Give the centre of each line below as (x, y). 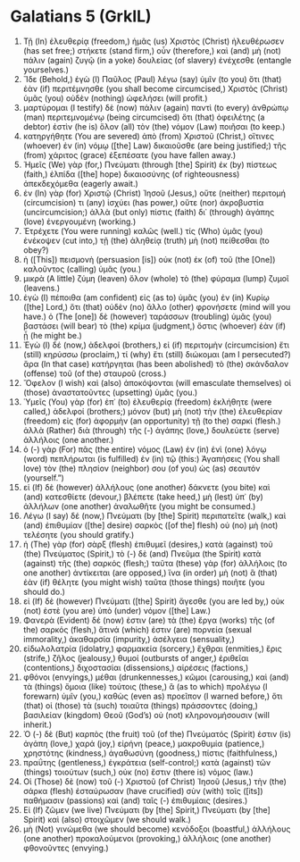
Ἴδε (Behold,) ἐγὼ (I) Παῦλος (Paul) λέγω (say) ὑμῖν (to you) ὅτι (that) (152, 79)
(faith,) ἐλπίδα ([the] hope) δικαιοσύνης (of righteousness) (131, 174)
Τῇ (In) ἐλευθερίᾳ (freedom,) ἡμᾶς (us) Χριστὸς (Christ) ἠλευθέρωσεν (154, 41)
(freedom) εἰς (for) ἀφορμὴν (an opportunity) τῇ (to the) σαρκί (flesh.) (152, 421)
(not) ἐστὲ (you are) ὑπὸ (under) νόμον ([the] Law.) (117, 610)
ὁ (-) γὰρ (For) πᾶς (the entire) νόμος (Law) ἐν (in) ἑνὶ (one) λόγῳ (145, 449)
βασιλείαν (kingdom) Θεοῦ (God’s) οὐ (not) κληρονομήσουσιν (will (146, 715)
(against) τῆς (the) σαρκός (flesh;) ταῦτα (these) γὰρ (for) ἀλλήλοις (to (155, 563)
